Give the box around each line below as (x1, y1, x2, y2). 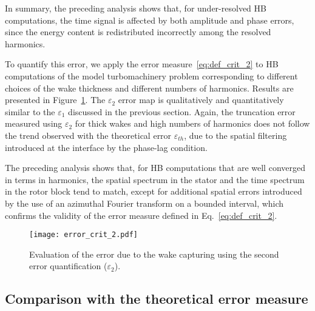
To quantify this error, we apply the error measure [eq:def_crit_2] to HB (5, 58, 279, 70)
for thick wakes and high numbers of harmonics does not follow (75, 117, 310, 130)
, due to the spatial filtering (184, 129, 287, 141)
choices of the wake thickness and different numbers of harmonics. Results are (5, 81, 294, 94)
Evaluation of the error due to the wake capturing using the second (29, 247, 279, 260)
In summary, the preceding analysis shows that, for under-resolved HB (5, 2, 266, 14)
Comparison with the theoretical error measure (5, 289, 308, 308)
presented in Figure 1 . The (5, 93, 106, 106)
